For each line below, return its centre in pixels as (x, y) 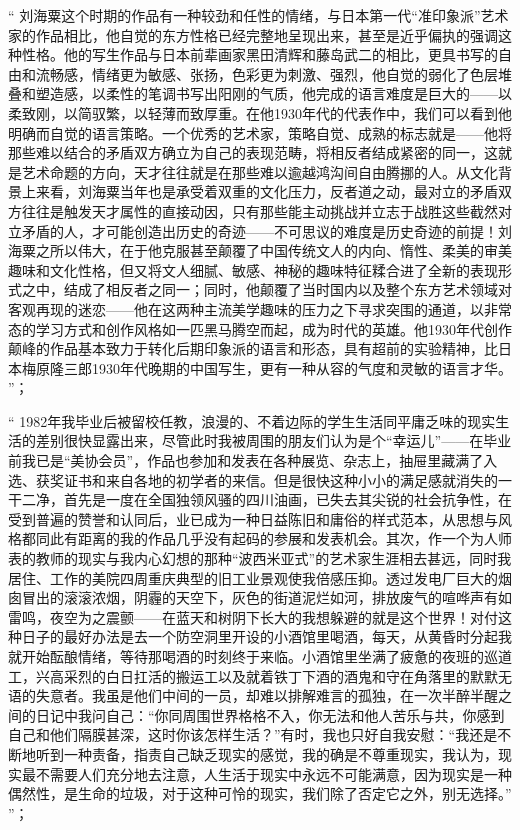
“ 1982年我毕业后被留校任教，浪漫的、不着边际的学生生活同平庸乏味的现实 (252, 420)
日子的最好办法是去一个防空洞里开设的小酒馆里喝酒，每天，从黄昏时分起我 (266, 636)
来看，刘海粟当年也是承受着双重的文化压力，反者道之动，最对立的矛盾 (266, 191)
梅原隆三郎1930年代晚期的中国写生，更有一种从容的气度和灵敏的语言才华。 (266, 367)
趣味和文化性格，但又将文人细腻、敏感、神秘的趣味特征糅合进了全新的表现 (253, 269)
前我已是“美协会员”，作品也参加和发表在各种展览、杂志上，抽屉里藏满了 (246, 460)
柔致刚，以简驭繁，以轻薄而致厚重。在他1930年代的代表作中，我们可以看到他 (260, 112)
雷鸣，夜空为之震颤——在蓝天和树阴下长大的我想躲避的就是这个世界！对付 (253, 616)
